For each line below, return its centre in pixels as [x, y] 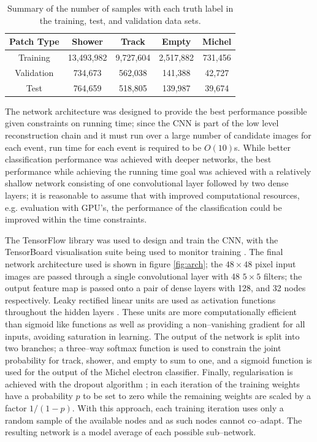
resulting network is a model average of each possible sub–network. [131, 432]
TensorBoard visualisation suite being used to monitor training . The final [144, 252]
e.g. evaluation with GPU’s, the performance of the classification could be [143, 207]
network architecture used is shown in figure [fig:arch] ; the [114, 263]
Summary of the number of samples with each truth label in [120, 8]
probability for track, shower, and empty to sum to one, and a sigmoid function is [158, 360]
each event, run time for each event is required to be [103, 147]
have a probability [39, 396]
